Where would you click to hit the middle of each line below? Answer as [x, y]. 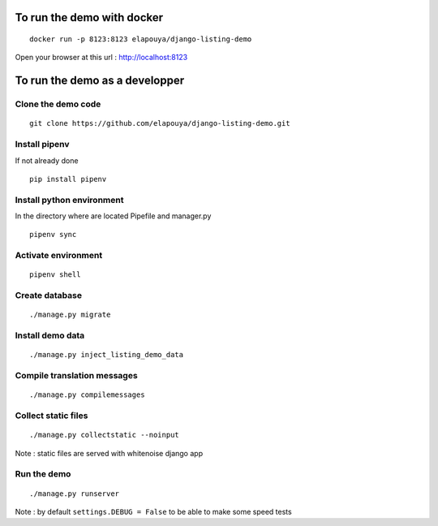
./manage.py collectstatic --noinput [105, 435]
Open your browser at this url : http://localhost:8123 [101, 58]
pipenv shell [55, 275]
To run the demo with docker [89, 17]
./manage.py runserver [75, 494]
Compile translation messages [76, 376]
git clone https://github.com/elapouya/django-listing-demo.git [160, 123]
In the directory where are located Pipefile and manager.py [113, 216]
